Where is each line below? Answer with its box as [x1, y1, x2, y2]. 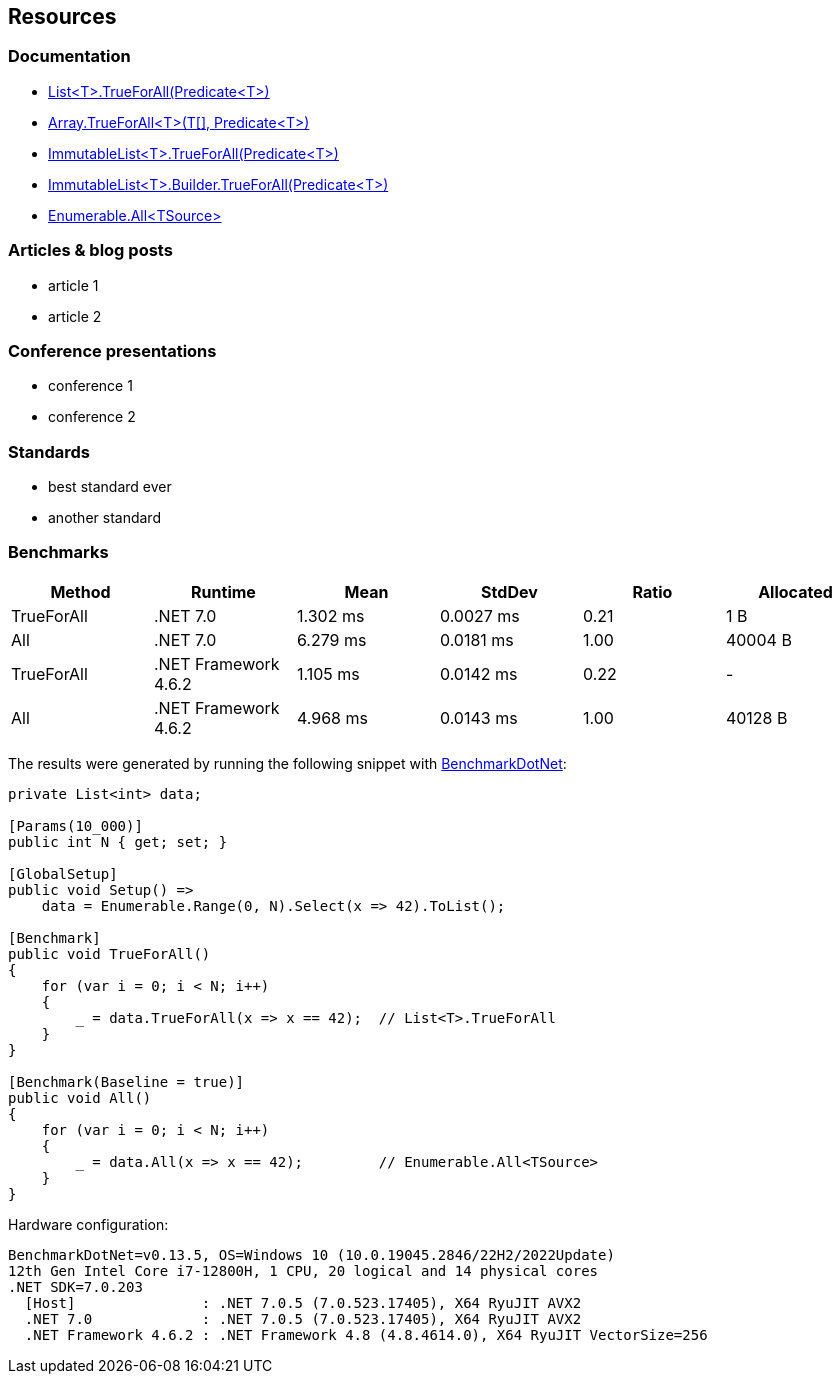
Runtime [191, 581, 256, 602]
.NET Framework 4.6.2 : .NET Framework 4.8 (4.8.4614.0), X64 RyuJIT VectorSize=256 [24, 1326, 708, 1343]
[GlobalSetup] [8, 865, 118, 882]
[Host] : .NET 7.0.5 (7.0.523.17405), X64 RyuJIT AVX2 [24, 1294, 582, 1311]
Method [50, 581, 111, 602]
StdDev [481, 581, 538, 602]
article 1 [48, 276, 99, 294]
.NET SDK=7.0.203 [8, 1278, 143, 1295]
